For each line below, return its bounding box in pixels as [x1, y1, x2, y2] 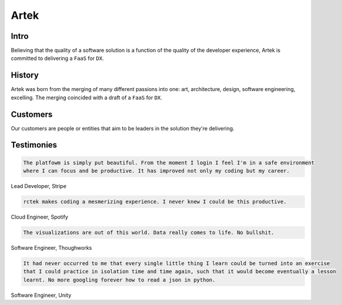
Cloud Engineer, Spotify [11, 213, 69, 220]
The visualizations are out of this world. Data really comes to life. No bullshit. [23, 229, 274, 236]
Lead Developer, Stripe [11, 183, 67, 190]
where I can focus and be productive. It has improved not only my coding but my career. [23, 167, 290, 175]
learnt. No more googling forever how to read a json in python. [23, 276, 216, 283]
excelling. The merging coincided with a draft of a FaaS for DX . [11, 94, 163, 101]
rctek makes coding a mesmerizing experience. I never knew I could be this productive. [23, 199, 287, 205]
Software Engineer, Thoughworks [11, 244, 92, 251]
